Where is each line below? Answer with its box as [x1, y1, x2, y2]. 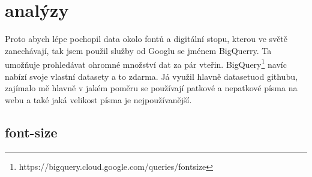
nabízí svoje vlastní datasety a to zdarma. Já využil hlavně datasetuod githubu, [5, 70, 298, 82]
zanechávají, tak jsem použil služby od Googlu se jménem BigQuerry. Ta [5, 44, 272, 56]
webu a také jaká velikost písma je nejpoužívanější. [5, 93, 192, 106]
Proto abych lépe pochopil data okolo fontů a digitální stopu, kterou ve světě [5, 32, 288, 45]
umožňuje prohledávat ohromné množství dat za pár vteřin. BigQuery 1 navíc [5, 56, 287, 70]
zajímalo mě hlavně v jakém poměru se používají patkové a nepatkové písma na [5, 82, 298, 94]
